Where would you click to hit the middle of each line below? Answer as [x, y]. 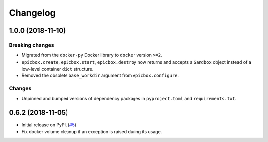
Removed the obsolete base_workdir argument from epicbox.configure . [100, 76]
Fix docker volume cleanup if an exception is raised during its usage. [92, 131]
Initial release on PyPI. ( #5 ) [49, 125]
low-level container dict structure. [58, 69]
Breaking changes [32, 45]
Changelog [32, 13]
